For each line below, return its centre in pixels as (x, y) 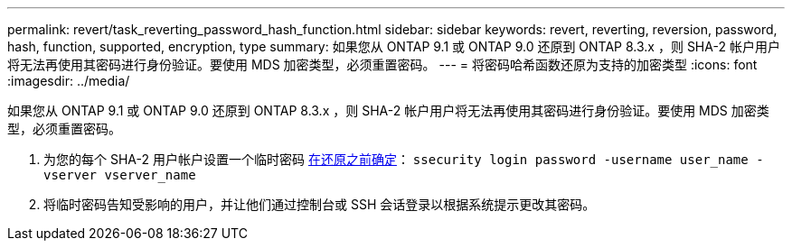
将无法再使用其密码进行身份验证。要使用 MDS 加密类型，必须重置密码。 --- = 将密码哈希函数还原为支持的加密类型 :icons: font (382, 64)
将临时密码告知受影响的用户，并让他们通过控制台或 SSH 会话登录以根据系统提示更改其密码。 (320, 204)
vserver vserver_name (120, 175)
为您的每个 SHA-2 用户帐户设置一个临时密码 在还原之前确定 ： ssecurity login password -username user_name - (404, 159)
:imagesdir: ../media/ (69, 81)
